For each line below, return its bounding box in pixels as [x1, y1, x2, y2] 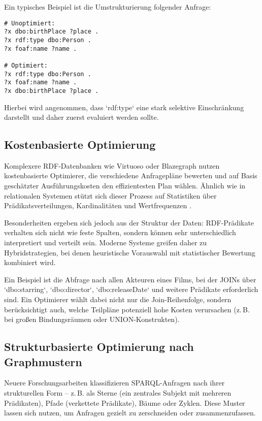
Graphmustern [4, 353, 82, 369]
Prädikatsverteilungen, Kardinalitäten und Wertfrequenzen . [4, 200, 191, 211]
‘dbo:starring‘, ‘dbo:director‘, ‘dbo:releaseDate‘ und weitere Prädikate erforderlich [4, 284, 258, 295]
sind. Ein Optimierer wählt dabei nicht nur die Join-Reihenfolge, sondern [4, 294, 232, 305]
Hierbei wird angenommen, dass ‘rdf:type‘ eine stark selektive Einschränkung [4, 102, 244, 112]
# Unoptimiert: [4, 19, 55, 27]
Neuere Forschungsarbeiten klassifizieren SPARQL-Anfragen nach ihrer [4, 377, 225, 388]
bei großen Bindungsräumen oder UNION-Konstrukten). [4, 314, 180, 325]
